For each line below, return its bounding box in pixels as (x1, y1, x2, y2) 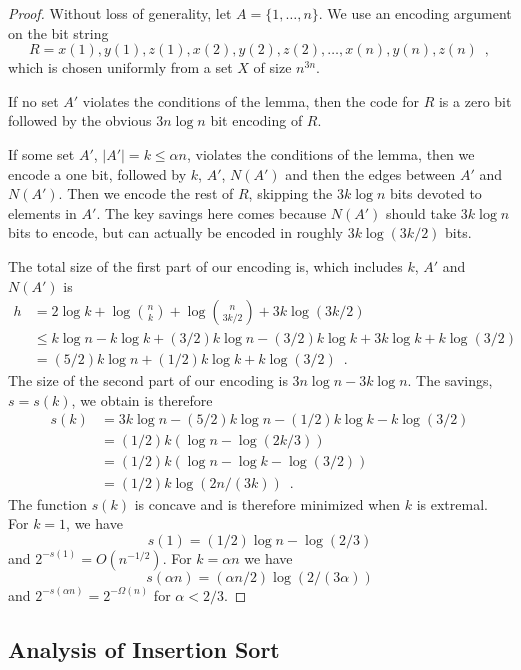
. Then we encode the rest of (58, 183, 234, 204)
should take (386, 202, 457, 223)
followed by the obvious (8, 110, 152, 131)
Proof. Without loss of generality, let (8, 3, 232, 23)
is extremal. (416, 493, 488, 514)
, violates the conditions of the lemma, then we (186, 143, 475, 164)
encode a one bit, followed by (8, 163, 187, 184)
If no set (8, 90, 59, 111)
